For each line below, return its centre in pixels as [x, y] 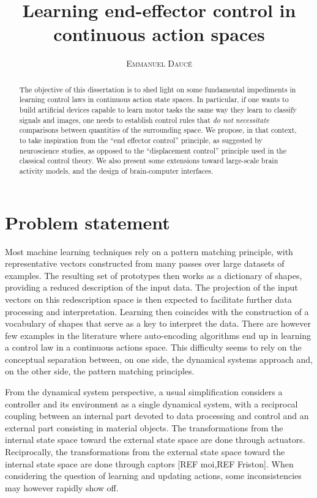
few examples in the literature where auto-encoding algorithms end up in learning [158, 335]
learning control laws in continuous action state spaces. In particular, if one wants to [154, 99]
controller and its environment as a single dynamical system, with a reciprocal [151, 403]
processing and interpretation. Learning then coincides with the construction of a [157, 311]
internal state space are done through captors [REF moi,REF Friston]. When [149, 463]
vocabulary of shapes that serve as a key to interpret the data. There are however [158, 323]
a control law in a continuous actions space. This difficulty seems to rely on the [153, 347]
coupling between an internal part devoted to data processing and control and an [157, 416]
